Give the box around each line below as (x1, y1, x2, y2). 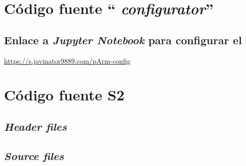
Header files (4, 118, 67, 134)
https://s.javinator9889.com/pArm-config (4, 55, 131, 66)
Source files (4, 148, 64, 163)
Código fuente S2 (4, 84, 125, 105)
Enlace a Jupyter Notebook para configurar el (4, 32, 242, 47)
